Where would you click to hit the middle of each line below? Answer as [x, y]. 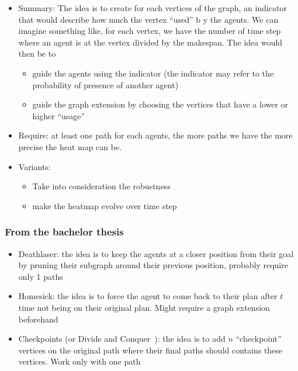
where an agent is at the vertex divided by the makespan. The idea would [150, 42]
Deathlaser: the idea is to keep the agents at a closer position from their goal [156, 253]
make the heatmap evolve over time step [105, 205]
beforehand [38, 319]
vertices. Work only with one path [79, 361]
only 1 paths [41, 276]
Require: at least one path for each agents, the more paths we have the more [155, 135]
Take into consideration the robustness [101, 186]
